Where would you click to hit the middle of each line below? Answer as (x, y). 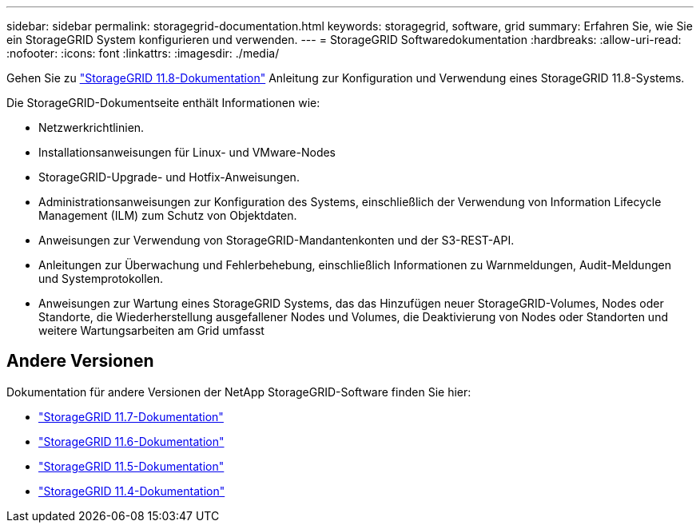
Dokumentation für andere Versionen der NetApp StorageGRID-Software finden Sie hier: (239, 392)
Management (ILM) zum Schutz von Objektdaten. (168, 215)
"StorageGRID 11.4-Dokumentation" (132, 491)
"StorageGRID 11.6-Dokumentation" (131, 441)
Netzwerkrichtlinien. (91, 127)
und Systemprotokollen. (101, 278)
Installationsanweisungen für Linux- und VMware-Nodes (187, 152)
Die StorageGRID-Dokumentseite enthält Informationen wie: (163, 103)
